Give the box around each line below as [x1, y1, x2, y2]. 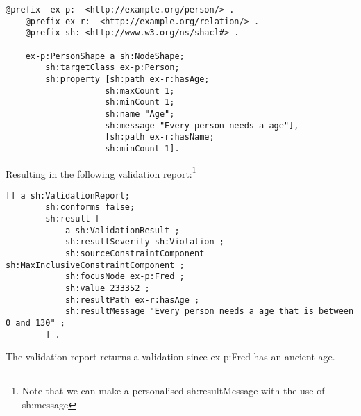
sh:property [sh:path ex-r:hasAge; [45, 74, 210, 84]
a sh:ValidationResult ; [65, 225, 180, 235]
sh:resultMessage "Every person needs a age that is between [65, 306, 354, 317]
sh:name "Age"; [105, 108, 175, 119]
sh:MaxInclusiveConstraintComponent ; [6, 260, 185, 270]
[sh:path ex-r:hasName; [105, 132, 215, 142]
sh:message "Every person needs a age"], [105, 120, 299, 131]
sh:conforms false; [45, 202, 135, 213]
